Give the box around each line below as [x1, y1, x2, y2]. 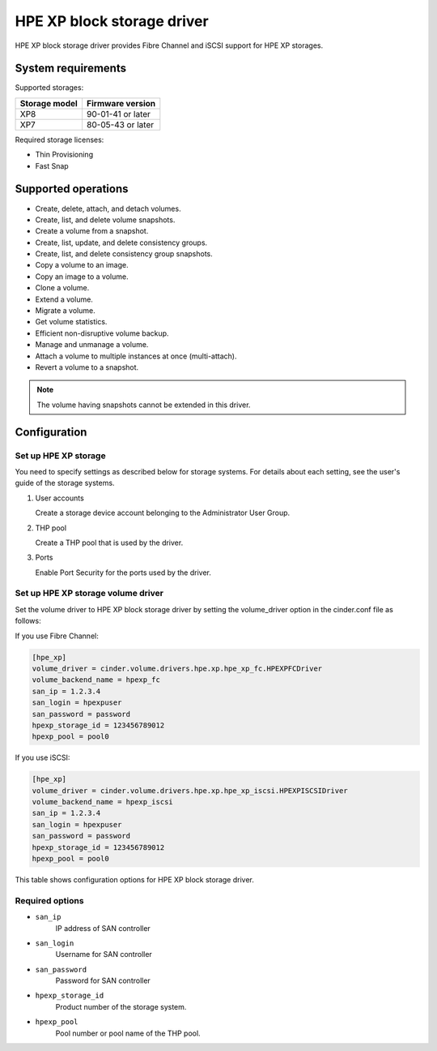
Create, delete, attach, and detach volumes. [35, 204, 181, 213]
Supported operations [15, 182, 129, 196]
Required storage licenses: [15, 135, 104, 144]
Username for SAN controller [55, 950, 153, 959]
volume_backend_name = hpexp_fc [32, 676, 161, 684]
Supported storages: [15, 83, 84, 92]
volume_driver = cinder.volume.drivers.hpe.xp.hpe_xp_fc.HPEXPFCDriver [32, 663, 323, 673]
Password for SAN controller [55, 976, 151, 985]
